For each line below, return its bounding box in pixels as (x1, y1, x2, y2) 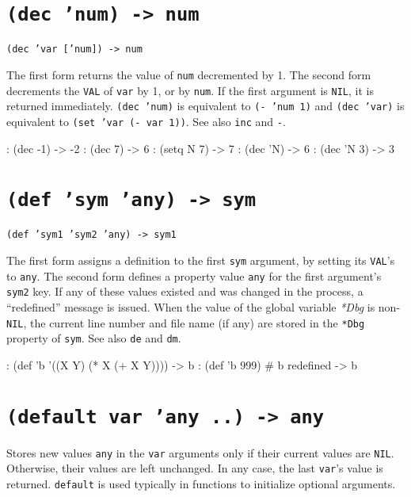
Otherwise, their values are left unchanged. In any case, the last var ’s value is (6, 460, 383, 476)
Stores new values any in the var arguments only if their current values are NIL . (6, 444, 394, 461)
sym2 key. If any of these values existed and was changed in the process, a (6, 283, 363, 300)
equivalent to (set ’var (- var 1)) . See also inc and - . (6, 113, 286, 129)
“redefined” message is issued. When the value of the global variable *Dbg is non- (6, 299, 401, 315)
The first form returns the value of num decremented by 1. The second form (6, 66, 371, 82)
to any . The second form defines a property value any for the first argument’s (6, 267, 382, 284)
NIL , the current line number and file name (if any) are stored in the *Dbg (6, 314, 365, 331)
